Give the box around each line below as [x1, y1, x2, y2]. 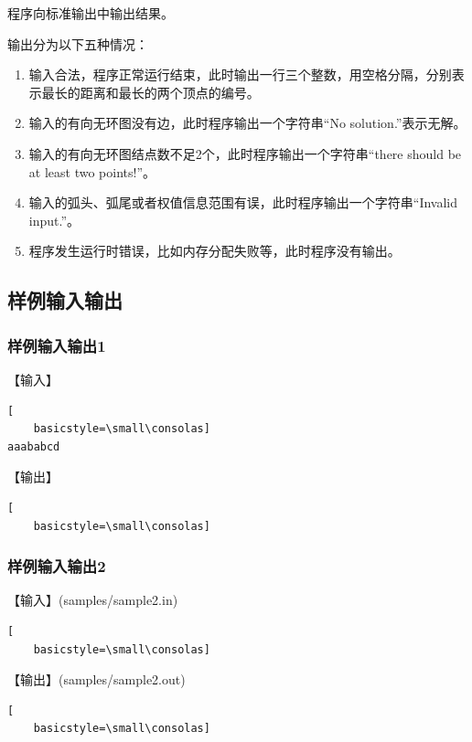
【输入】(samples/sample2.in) [7, 590, 178, 609]
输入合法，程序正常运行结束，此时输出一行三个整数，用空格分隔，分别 [28, 65, 452, 84]
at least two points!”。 [28, 162, 156, 181]
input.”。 [28, 210, 80, 229]
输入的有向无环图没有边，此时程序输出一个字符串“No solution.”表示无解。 [28, 113, 467, 132]
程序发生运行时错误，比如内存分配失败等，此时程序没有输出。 [28, 241, 401, 260]
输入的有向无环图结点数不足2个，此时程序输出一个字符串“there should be [28, 143, 462, 163]
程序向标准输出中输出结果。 [7, 4, 174, 22]
